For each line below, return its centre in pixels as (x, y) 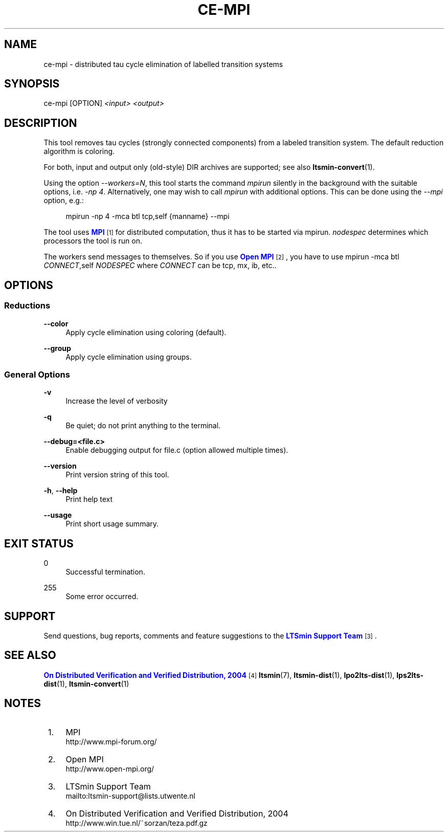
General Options (37, 374)
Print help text (89, 499)
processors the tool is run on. (93, 241)
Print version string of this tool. (117, 475)
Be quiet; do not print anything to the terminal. (143, 426)
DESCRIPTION (41, 123)
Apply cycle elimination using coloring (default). (146, 332)
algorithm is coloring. (79, 151)
